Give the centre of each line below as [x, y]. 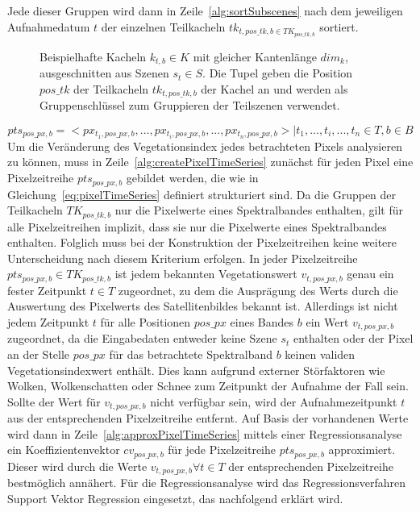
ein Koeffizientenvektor [64, 450]
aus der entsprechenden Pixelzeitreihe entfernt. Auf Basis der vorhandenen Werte [208, 418]
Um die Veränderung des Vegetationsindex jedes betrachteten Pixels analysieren [205, 146]
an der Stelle [39, 354]
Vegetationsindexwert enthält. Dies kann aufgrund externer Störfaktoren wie [196, 370]
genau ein [370, 274]
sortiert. [339, 26]
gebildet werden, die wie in [192, 178]
